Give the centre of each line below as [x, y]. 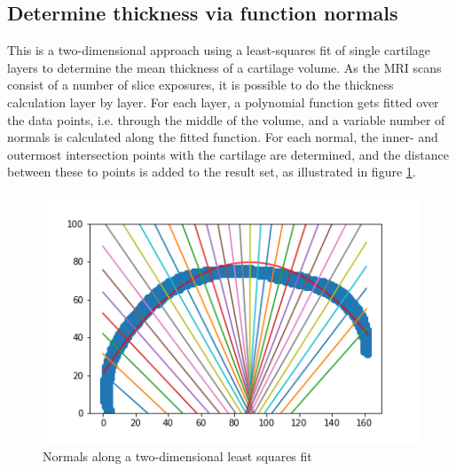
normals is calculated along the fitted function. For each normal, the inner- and [223, 137]
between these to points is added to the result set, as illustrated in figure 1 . [212, 172]
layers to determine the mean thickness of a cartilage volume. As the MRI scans [224, 67]
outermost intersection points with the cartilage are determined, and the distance [228, 154]
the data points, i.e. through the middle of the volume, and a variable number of [226, 119]
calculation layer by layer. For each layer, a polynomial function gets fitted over [223, 102]
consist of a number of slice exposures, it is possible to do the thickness [200, 85]
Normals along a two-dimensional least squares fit [177, 456]
